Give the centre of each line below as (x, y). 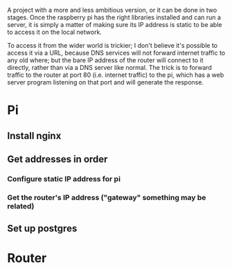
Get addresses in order (57, 159)
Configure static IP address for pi (64, 179)
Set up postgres (42, 229)
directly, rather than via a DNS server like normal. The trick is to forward (110, 67)
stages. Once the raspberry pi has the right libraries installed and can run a (114, 17)
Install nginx (34, 135)
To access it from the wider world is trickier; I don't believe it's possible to (113, 45)
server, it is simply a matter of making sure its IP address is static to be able (115, 25)
